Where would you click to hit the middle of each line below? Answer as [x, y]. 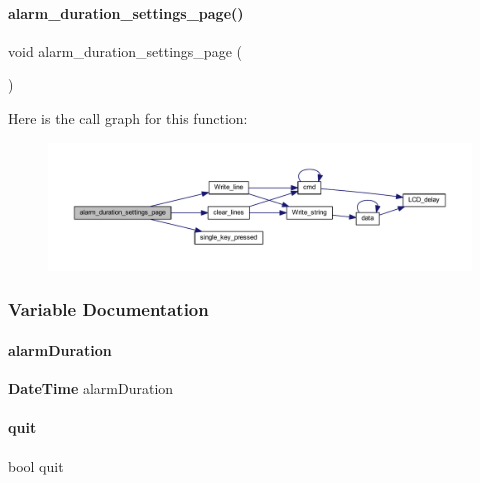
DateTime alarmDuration [91, 388]
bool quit [36, 465]
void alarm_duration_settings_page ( [125, 50]
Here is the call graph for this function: [128, 117]
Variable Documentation [108, 309]
